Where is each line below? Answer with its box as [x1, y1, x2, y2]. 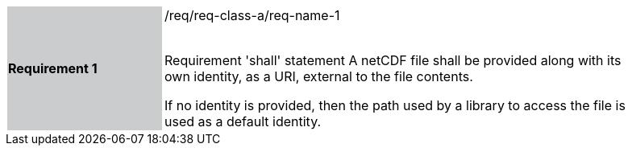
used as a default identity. [164, 113, 322, 129]
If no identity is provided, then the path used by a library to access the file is [164, 97, 626, 113]
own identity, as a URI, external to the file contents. [164, 68, 473, 84]
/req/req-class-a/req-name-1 [164, 7, 340, 23]
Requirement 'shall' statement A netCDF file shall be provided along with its [164, 52, 622, 68]
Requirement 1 [8, 60, 98, 76]
